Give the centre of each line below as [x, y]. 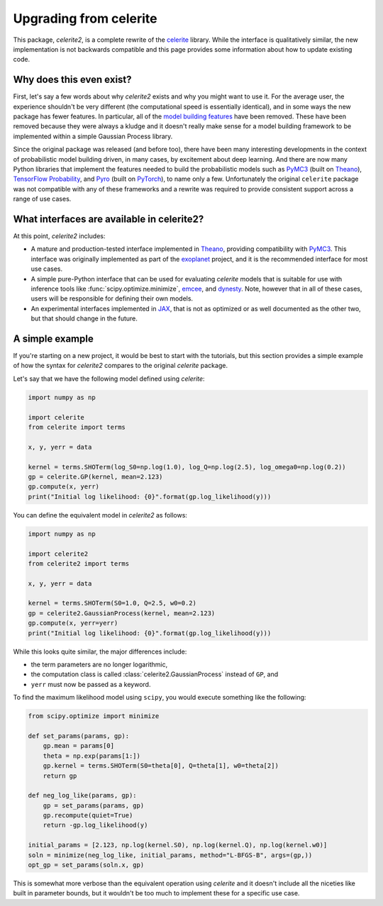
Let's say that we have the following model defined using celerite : [109, 379]
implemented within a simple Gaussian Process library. [93, 136]
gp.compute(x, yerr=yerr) [73, 623]
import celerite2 [58, 554]
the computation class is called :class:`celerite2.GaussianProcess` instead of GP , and [155, 674]
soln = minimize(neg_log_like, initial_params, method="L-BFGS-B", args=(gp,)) [170, 855]
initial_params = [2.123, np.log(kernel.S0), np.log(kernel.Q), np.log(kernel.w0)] [178, 845]
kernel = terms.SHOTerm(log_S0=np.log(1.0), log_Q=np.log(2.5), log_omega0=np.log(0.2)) [187, 467]
